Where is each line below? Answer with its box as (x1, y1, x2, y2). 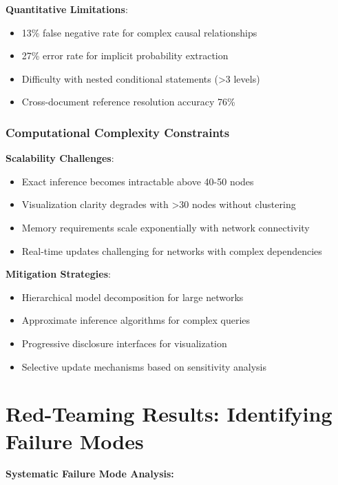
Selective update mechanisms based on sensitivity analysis (21, 359, 266, 373)
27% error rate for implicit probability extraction (21, 48, 229, 63)
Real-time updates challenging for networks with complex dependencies (21, 243, 322, 258)
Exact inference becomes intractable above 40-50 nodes (21, 174, 254, 188)
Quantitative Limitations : (6, 2, 128, 16)
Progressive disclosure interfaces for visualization (21, 336, 227, 350)
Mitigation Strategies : (6, 267, 111, 281)
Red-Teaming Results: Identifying (6, 400, 332, 428)
